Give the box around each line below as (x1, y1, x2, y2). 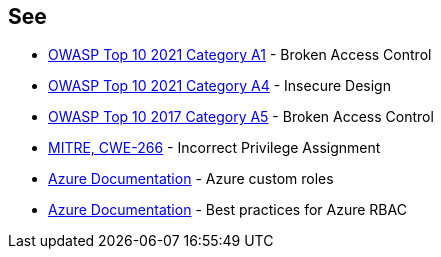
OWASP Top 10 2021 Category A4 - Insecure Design (48, 77, 391, 95)
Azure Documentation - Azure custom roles (48, 170, 334, 188)
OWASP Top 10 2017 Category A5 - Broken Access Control (48, 108, 434, 126)
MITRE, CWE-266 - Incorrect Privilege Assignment (48, 139, 381, 157)
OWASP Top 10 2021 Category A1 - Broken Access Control (48, 46, 432, 64)
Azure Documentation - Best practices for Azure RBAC (48, 201, 407, 219)
